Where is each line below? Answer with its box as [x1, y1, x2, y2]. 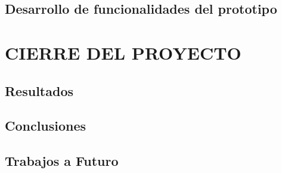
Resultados [5, 81, 73, 100]
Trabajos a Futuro [5, 152, 119, 170]
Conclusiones [5, 116, 86, 135]
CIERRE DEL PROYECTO [5, 40, 241, 64]
